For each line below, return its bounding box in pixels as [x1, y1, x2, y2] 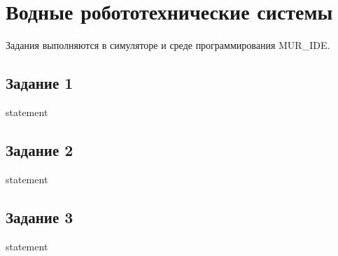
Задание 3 [6, 206, 73, 227]
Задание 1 [6, 72, 73, 94]
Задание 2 [6, 138, 73, 160]
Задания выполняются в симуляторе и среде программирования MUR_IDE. [6, 38, 330, 52]
